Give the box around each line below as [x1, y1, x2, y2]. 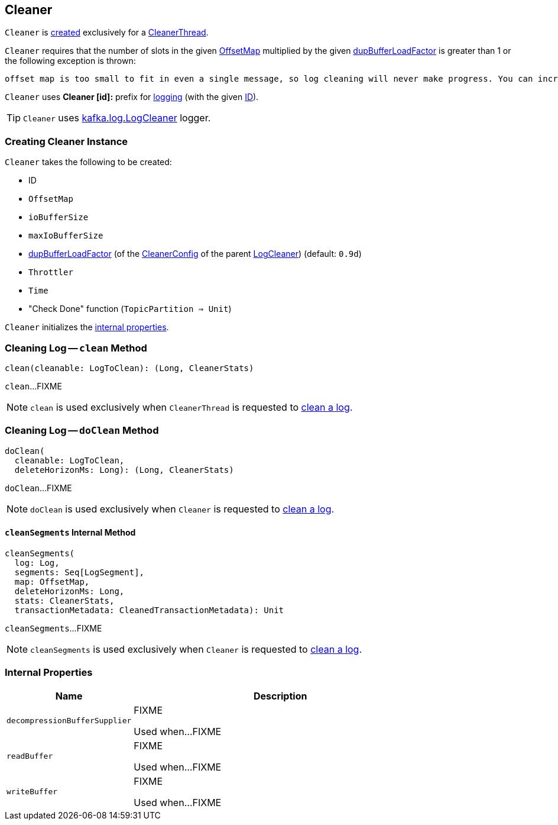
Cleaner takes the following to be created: [5, 157, 172, 167]
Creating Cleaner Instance [5, 135, 128, 147]
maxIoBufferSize [28, 231, 103, 241]
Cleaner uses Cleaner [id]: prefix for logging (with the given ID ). [5, 92, 259, 102]
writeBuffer [7, 787, 58, 797]
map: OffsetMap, [14, 576, 90, 586]
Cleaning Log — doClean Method [5, 424, 159, 437]
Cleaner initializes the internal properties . [5, 322, 169, 333]
